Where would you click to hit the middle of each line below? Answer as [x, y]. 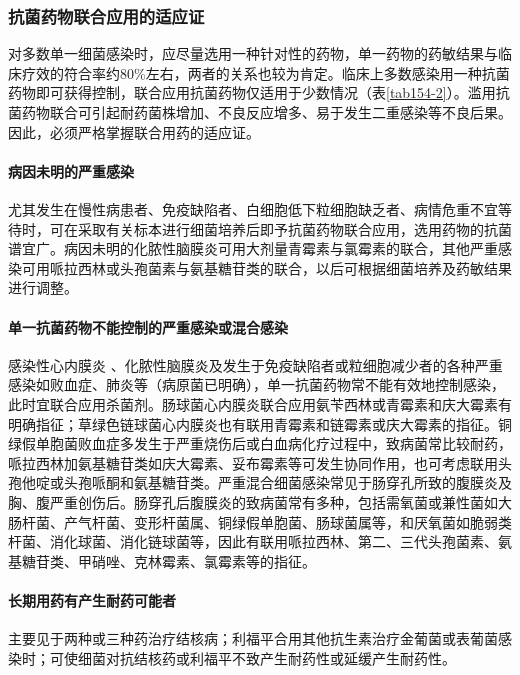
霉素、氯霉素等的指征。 [238, 560]
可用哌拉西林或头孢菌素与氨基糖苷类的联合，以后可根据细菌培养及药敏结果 [266, 267]
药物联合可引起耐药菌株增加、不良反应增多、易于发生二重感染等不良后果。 [266, 112]
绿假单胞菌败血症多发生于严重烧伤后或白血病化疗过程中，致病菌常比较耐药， [260, 443]
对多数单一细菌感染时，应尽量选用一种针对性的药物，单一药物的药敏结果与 [253, 53]
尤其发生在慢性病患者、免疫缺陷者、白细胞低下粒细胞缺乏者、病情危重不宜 [253, 208]
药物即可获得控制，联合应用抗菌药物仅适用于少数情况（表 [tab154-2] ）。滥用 [252, 92]
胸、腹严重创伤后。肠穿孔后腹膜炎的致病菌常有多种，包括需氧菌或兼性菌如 [253, 501]
